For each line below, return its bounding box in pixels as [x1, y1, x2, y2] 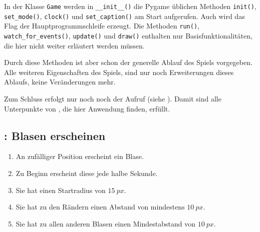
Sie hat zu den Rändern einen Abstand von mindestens [16, 201, 185, 212]
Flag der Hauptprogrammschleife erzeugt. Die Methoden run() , [4, 20, 199, 31]
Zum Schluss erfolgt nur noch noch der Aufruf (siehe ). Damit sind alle [4, 93, 221, 103]
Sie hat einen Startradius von [16, 184, 106, 195]
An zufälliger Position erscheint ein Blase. [16, 151, 144, 161]
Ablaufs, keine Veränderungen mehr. [4, 76, 116, 87]
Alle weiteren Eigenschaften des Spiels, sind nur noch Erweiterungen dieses [4, 66, 234, 77]
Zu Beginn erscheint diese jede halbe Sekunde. [16, 167, 158, 178]
